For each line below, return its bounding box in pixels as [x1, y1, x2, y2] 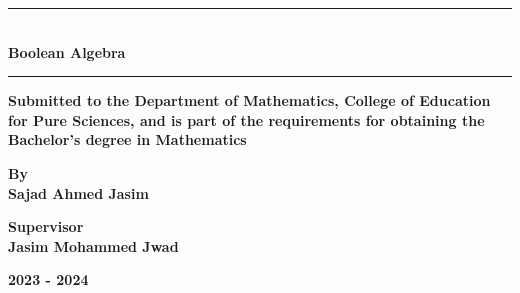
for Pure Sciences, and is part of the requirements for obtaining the [8, 109, 485, 130]
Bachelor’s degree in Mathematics [8, 129, 247, 150]
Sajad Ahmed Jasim [8, 182, 149, 203]
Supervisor [8, 216, 84, 237]
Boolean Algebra [8, 41, 126, 62]
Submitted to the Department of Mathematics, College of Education [8, 90, 491, 111]
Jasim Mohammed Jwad [8, 235, 179, 256]
